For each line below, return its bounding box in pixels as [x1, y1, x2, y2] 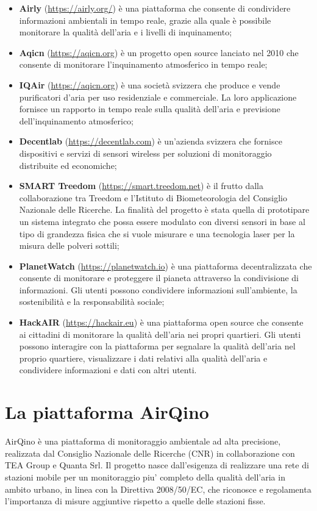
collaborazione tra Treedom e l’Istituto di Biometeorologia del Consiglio [19, 191, 287, 204]
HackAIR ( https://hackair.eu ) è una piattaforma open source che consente [19, 316, 304, 329]
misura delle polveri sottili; [19, 239, 119, 252]
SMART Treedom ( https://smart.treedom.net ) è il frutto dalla [19, 179, 264, 192]
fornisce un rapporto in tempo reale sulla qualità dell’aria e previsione [19, 102, 280, 115]
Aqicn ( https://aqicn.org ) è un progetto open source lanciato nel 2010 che [19, 46, 299, 59]
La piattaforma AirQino [5, 399, 209, 424]
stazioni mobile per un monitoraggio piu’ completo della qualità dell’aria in [5, 470, 285, 483]
